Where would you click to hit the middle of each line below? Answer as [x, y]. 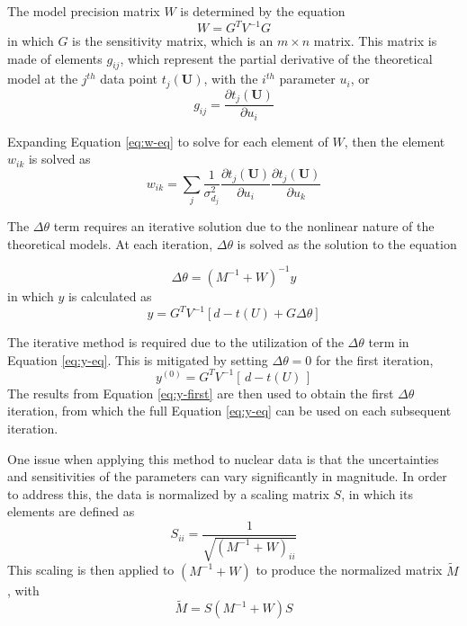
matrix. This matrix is [375, 41]
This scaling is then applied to [91, 570]
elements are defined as [71, 511]
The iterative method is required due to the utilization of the [175, 342]
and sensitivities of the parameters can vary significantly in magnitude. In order [227, 476]
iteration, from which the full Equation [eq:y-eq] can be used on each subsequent [229, 411]
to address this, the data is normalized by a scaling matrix [168, 493]
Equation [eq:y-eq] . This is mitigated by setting [138, 359]
